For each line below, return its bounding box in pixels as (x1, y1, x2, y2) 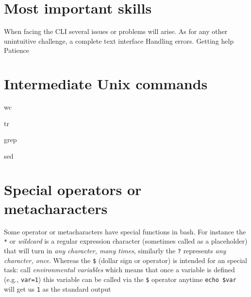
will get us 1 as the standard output (4, 283, 111, 294)
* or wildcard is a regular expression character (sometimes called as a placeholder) (4, 236, 248, 246)
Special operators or (4, 179, 142, 199)
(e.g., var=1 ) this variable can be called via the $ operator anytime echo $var (4, 274, 236, 284)
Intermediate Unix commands (4, 74, 208, 94)
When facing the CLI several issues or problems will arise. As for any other (4, 26, 228, 36)
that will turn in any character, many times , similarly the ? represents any (4, 245, 226, 255)
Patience (4, 45, 29, 55)
